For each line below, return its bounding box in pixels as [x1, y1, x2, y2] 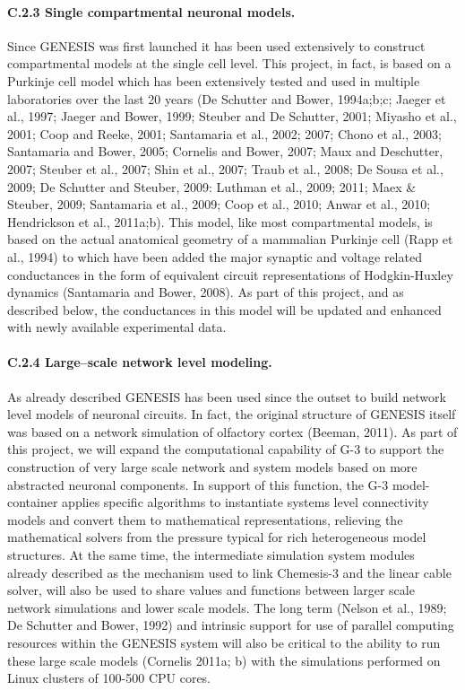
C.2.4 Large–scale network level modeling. [7, 353, 272, 371]
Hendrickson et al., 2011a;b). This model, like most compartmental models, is [7, 212, 433, 231]
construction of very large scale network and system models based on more [7, 458, 418, 476]
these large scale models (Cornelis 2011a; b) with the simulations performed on [7, 651, 441, 669]
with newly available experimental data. [7, 318, 227, 336]
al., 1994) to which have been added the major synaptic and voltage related [7, 247, 422, 266]
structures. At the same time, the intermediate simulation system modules [7, 546, 415, 564]
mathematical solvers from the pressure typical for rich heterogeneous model [7, 528, 426, 546]
